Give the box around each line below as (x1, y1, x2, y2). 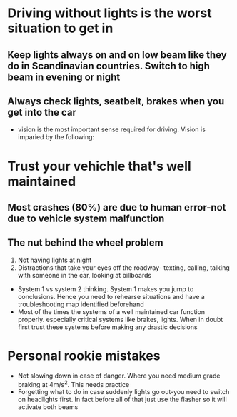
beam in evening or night (7, 71, 121, 83)
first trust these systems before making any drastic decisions (17, 323, 198, 331)
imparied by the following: (17, 133, 95, 141)
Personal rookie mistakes (7, 348, 161, 363)
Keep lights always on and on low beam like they (7, 49, 227, 61)
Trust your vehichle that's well (7, 158, 191, 174)
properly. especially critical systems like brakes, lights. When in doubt (17, 315, 223, 323)
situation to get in (7, 20, 114, 36)
